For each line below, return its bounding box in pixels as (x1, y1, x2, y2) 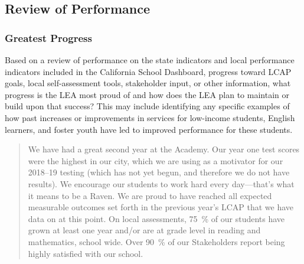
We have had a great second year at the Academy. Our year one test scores (28, 143, 300, 155)
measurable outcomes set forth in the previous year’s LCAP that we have (28, 201, 294, 213)
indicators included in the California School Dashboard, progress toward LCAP (5, 65, 292, 77)
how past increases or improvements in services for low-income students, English (5, 111, 295, 123)
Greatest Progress (5, 30, 92, 45)
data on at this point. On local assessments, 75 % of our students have (28, 212, 285, 224)
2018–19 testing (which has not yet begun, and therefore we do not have (28, 166, 290, 178)
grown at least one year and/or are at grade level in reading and (28, 224, 261, 236)
